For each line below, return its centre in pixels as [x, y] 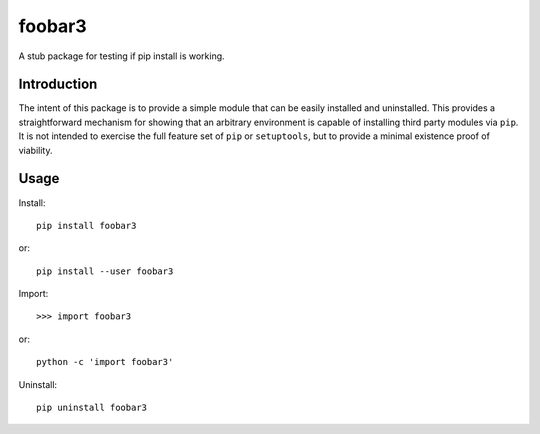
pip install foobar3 [86, 225]
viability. [36, 150]
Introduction [58, 84]
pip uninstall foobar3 [92, 408]
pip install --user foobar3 [105, 271]
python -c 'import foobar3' [105, 362]
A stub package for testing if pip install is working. [121, 56]
